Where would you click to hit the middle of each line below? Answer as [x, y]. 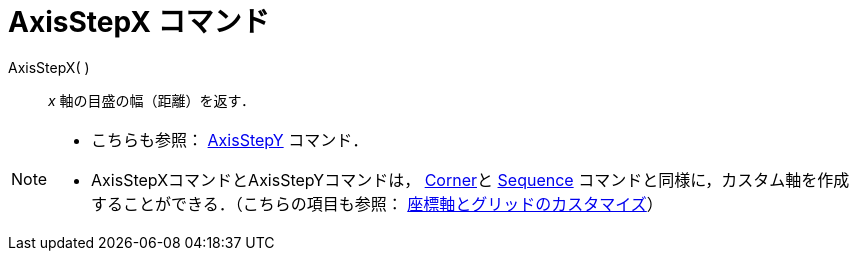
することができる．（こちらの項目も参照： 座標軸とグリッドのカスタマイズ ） [377, 203]
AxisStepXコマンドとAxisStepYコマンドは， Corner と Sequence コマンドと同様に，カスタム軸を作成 [470, 179]
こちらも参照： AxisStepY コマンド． [230, 139]
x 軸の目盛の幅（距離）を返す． [152, 100]
